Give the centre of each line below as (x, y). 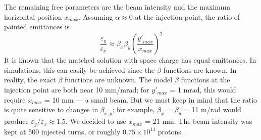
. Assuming (96, 16)
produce (16, 121)
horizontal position (33, 16)
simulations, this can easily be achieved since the (80, 69)
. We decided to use (96, 121)
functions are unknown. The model (118, 80)
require (15, 99)
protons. (170, 131)
